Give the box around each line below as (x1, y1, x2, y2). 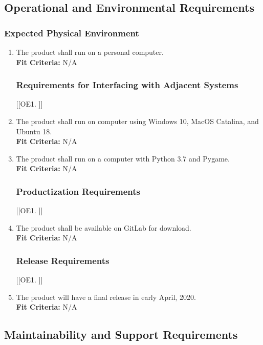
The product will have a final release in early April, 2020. (16, 291, 196, 302)
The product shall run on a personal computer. (16, 47, 164, 57)
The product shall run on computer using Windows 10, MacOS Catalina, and (16, 116, 259, 126)
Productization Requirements (16, 185, 140, 197)
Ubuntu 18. (16, 126, 52, 136)
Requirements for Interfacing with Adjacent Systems (16, 78, 238, 91)
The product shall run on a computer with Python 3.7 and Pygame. (16, 153, 230, 164)
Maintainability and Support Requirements (4, 327, 238, 342)
